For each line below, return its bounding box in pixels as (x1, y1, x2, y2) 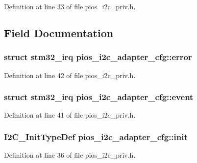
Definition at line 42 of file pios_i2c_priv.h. (4, 70, 136, 80)
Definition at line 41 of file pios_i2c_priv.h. (4, 110, 136, 120)
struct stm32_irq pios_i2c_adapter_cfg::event (4, 91, 194, 103)
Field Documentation (4, 25, 114, 40)
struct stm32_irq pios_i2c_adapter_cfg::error (4, 51, 192, 63)
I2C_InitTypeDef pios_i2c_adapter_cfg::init (4, 130, 188, 143)
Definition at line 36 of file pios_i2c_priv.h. (4, 150, 136, 160)
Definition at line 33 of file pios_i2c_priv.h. (4, 1, 136, 11)
